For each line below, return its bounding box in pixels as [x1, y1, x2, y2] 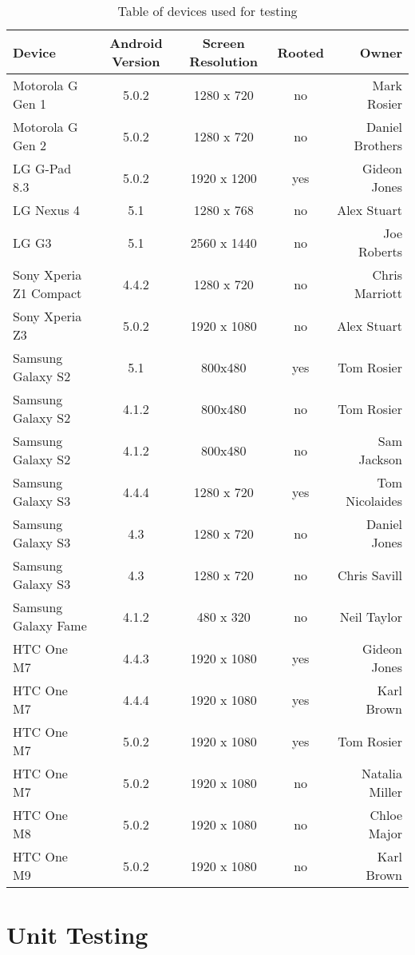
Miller [369, 782, 402, 801]
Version [112, 52, 160, 70]
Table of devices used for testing [117, 2, 298, 20]
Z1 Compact [13, 284, 82, 302]
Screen [202, 34, 245, 52]
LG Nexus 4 [13, 201, 80, 219]
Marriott [354, 284, 402, 302]
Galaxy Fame [13, 616, 87, 635]
